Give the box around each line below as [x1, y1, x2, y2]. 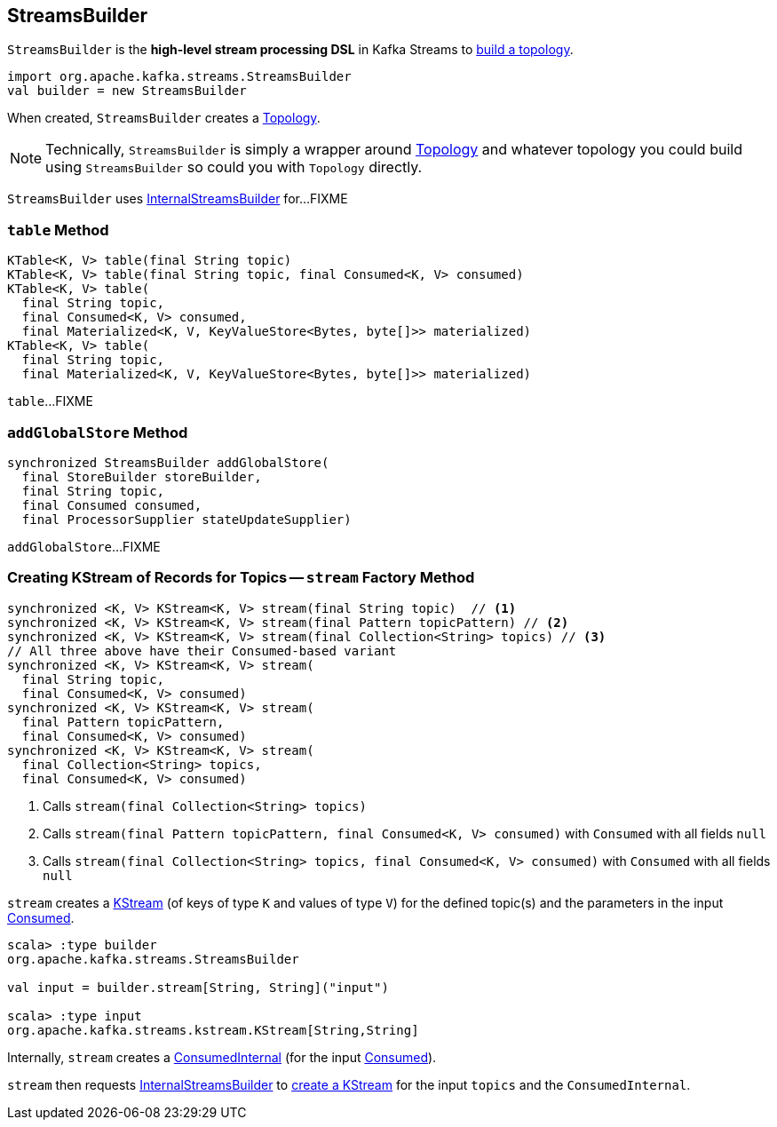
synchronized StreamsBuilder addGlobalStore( [7, 455, 329, 470]
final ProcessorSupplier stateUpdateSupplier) [21, 512, 352, 527]
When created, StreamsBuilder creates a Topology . [7, 110, 321, 126]
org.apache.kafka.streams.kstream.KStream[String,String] [7, 1022, 419, 1037]
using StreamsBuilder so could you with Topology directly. [45, 158, 423, 177]
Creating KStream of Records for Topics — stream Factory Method [7, 568, 475, 587]
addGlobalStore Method [7, 423, 188, 441]
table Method [7, 220, 109, 239]
